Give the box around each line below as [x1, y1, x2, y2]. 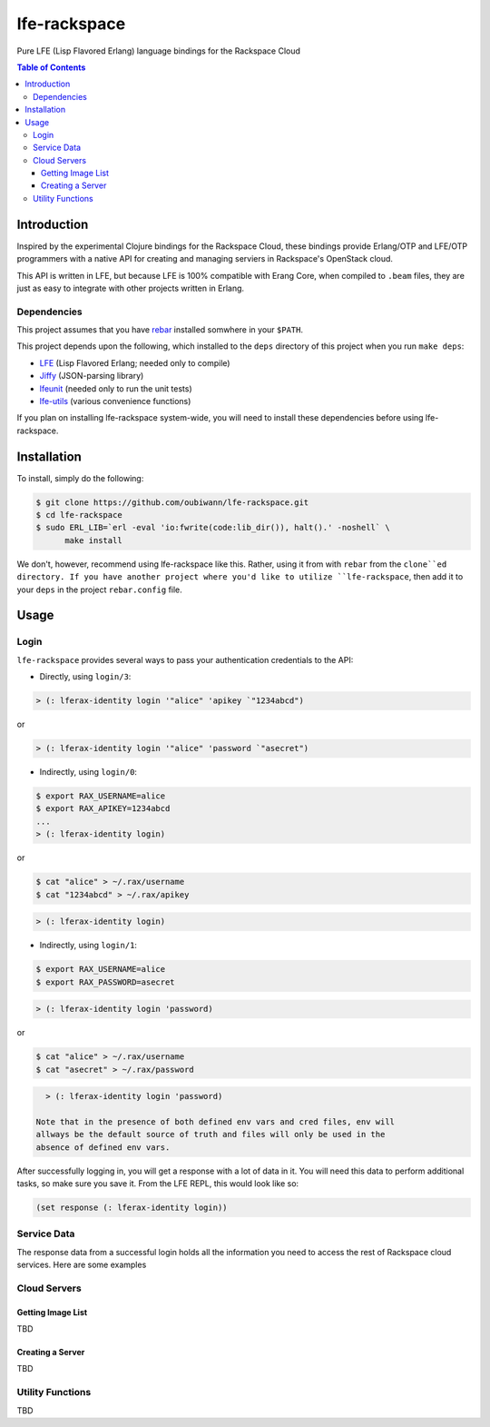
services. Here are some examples [16, 1259, 147, 1271]
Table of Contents [16, 62, 86, 73]
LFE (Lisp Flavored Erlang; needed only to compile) [39, 357, 230, 368]
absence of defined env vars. [35, 1142, 171, 1153]
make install [64, 535, 122, 545]
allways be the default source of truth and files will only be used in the [35, 1129, 386, 1140]
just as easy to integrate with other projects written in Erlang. [16, 282, 245, 293]
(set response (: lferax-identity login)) [35, 1203, 228, 1213]
